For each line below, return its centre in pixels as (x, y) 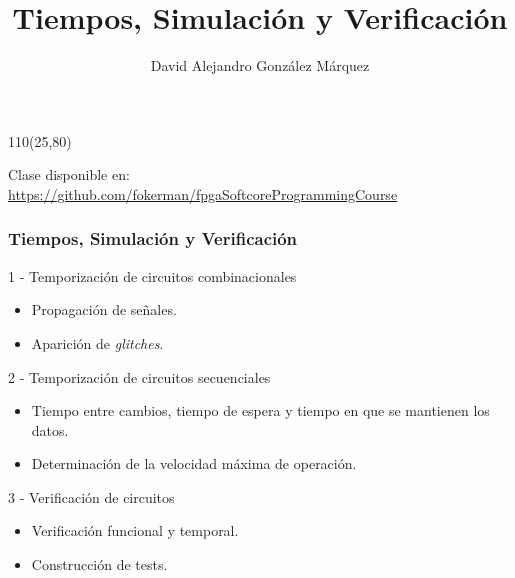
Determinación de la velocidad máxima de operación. (194, 463)
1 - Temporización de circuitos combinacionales (152, 275)
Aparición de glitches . (97, 342)
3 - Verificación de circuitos (91, 496)
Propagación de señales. (104, 309)
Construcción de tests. (99, 564)
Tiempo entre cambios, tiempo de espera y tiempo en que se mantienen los (260, 410)
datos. (50, 429)
